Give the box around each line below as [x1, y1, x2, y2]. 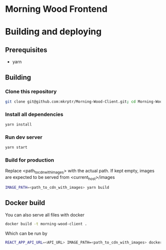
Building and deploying [5, 26, 102, 38]
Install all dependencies [5, 111, 63, 118]
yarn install [5, 122, 32, 127]
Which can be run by [5, 230, 48, 236]
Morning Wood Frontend [5, 3, 108, 15]
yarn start [5, 145, 28, 150]
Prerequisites [5, 45, 47, 54]
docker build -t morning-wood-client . [5, 221, 87, 226]
